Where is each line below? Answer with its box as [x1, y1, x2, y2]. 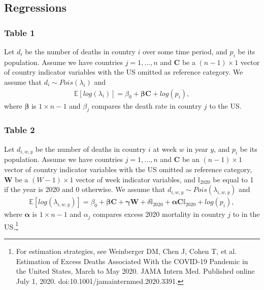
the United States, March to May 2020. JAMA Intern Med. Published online [16, 266, 255, 276]
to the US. [209, 100, 242, 111]
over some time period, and [142, 46, 227, 56]
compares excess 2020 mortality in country [93, 209, 225, 219]
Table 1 [4, 26, 35, 39]
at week [153, 143, 177, 154]
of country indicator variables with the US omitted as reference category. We [4, 67, 243, 77]
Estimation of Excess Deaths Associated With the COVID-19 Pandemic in [16, 255, 248, 266]
